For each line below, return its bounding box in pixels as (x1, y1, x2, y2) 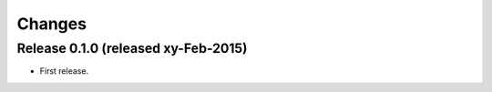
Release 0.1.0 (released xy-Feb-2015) (16, 40, 248, 56)
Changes (16, 14, 87, 34)
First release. (39, 66, 89, 77)
